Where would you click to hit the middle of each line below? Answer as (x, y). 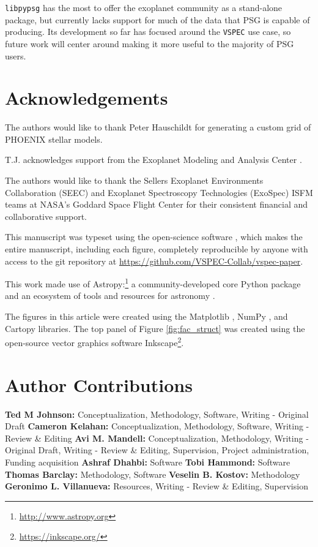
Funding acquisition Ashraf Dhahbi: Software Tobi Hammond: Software (148, 462)
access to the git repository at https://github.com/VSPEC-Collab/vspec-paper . (154, 261)
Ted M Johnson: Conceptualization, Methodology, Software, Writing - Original (157, 414)
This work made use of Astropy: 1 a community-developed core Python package (153, 283)
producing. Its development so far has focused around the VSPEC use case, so (148, 32)
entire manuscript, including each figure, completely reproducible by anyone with (157, 248)
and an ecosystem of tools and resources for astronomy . (110, 296)
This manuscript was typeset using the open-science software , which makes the (154, 237)
